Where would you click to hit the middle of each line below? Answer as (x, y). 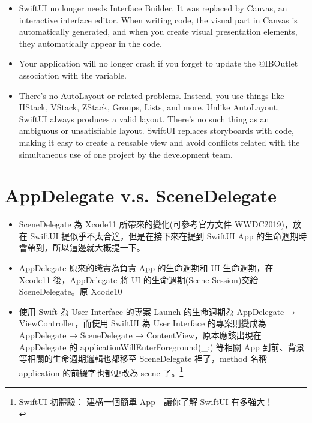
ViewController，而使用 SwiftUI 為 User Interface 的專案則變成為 (142, 323)
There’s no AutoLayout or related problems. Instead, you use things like (151, 95)
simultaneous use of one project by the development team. (126, 154)
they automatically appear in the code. (90, 43)
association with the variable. (73, 75)
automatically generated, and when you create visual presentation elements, (158, 31)
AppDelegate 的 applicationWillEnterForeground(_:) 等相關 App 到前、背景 (162, 346)
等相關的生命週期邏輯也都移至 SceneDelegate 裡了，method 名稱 (143, 358)
